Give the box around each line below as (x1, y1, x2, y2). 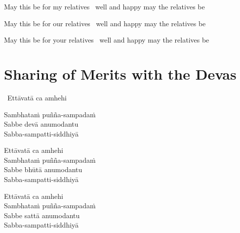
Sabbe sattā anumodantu (4, 210, 80, 220)
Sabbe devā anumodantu (4, 119, 79, 129)
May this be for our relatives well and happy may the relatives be (4, 18, 206, 28)
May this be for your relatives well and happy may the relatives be (4, 35, 209, 45)
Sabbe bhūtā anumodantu (4, 164, 82, 175)
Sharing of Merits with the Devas (4, 63, 237, 84)
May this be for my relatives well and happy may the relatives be (4, 1, 205, 11)
